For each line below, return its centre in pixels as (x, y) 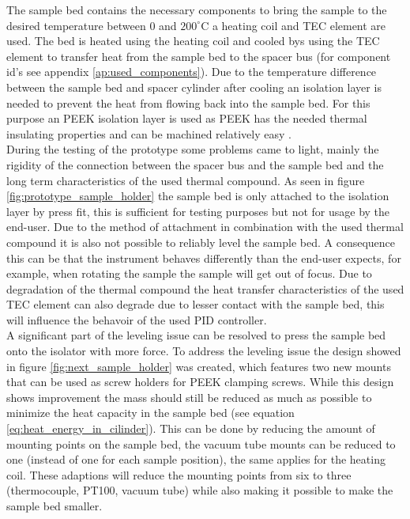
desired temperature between (76, 25)
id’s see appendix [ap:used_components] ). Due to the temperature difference (192, 72)
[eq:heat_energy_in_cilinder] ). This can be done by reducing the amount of (191, 428)
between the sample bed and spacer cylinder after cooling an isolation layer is (194, 87)
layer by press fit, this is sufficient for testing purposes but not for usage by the (198, 211)
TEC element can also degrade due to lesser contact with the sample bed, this (196, 304)
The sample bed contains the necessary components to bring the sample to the (197, 9)
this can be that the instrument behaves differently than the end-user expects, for (204, 258)
